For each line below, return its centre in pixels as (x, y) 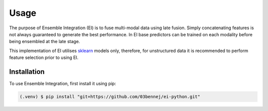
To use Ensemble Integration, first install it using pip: (63, 84)
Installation (27, 72)
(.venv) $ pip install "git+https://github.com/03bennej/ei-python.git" (110, 97)
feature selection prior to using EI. (44, 57)
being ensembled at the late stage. (45, 42)
